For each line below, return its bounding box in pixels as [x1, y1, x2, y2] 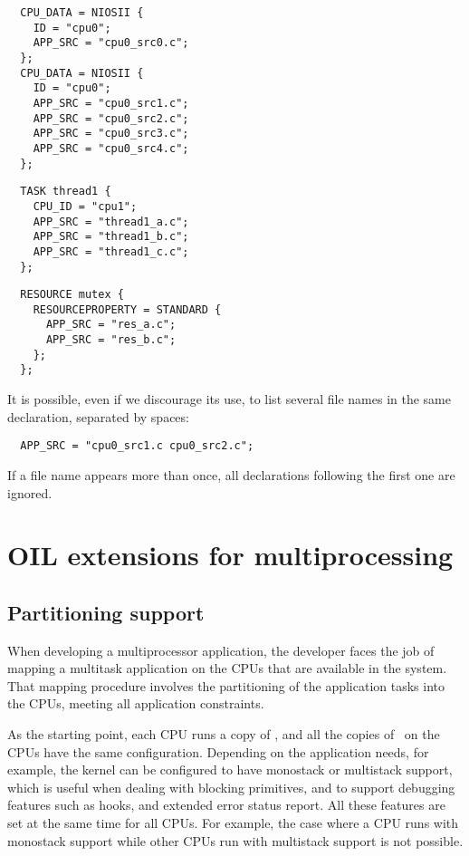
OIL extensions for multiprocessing [7, 536, 454, 573]
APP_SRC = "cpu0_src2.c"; [33, 111, 189, 125]
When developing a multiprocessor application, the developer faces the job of [7, 640, 435, 659]
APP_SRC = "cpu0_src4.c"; [33, 141, 189, 155]
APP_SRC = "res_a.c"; [45, 318, 177, 332]
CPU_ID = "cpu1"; [33, 199, 138, 213]
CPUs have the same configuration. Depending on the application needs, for [7, 742, 429, 761]
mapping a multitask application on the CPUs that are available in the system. [7, 659, 447, 678]
